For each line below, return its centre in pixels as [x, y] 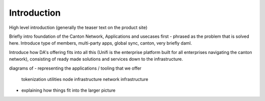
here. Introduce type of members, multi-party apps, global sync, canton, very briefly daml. [101, 43]
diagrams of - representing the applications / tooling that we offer [75, 68]
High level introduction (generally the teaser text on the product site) [78, 27]
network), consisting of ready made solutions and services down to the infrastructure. [96, 59]
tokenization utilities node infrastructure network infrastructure [85, 79]
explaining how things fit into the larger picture [68, 90]
